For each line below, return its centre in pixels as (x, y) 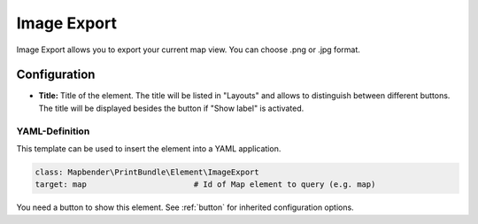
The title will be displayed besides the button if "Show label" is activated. (171, 108)
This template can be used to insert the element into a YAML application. (149, 148)
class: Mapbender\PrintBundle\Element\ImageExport (147, 172)
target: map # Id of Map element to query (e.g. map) (205, 185)
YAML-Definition (53, 131)
